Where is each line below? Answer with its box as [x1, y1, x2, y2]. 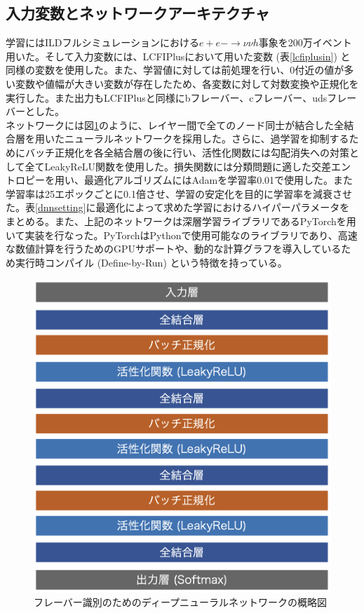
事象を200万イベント [258, 35, 352, 50]
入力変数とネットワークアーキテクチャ [6, 2, 270, 24]
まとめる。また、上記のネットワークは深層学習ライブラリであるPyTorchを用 [6, 213, 356, 228]
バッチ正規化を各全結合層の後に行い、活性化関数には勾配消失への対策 [25, 144, 349, 159]
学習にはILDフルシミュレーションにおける [6, 35, 199, 50]
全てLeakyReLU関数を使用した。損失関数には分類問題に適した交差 [25, 159, 332, 173]
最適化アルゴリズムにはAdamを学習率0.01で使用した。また [83, 173, 353, 187]
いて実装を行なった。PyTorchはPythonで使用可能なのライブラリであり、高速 [6, 227, 358, 242]
